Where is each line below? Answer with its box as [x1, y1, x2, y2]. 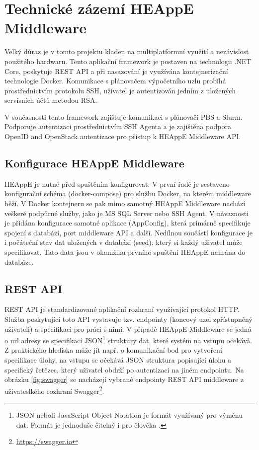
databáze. [4, 256, 34, 267]
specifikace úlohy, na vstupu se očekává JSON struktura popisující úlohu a [4, 355, 232, 365]
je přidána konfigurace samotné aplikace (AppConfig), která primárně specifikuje [4, 218, 251, 228]
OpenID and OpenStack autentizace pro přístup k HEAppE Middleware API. [4, 131, 241, 142]
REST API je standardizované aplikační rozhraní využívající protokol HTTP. [4, 304, 240, 314]
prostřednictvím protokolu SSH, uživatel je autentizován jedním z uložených [4, 85, 236, 95]
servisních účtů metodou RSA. [4, 95, 97, 105]
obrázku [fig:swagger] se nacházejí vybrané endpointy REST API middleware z [4, 374, 244, 384]
